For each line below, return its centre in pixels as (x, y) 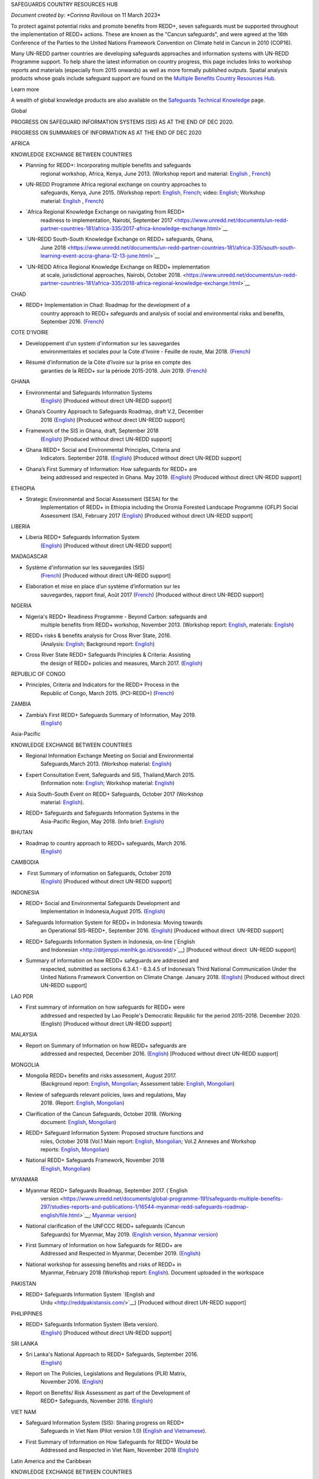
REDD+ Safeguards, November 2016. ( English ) (97, 1401)
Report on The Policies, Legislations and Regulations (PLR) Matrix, (106, 1374)
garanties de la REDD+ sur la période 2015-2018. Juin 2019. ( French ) (124, 370)
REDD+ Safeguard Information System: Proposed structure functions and (115, 1133)
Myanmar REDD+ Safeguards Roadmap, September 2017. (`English (107, 1190)
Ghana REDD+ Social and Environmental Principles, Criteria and (103, 450)
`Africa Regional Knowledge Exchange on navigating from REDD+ (105, 212)
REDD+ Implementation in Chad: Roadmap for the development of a (108, 305)
